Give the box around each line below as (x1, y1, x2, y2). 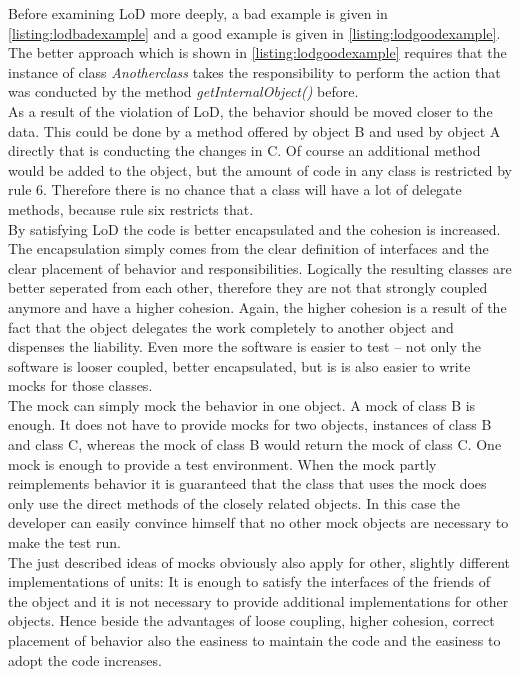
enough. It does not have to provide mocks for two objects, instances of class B (8, 414, 492, 435)
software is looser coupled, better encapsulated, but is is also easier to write (8, 355, 471, 376)
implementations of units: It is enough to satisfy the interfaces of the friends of (8, 571, 491, 592)
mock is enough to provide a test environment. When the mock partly (8, 453, 437, 474)
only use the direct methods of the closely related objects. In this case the (8, 492, 460, 513)
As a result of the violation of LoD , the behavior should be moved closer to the (8, 100, 493, 121)
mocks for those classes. (8, 375, 153, 396)
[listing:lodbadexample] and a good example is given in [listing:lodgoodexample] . (8, 22, 501, 43)
